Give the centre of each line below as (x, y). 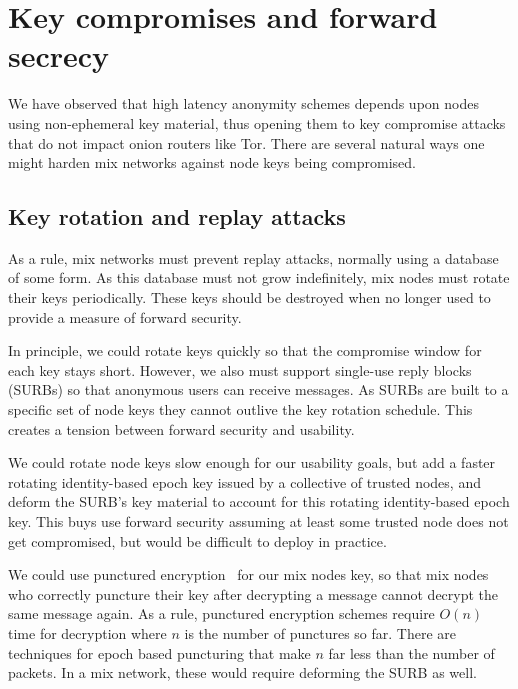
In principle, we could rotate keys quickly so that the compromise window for (245, 350)
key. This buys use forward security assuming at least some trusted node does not (258, 521)
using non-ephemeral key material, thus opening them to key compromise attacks (257, 122)
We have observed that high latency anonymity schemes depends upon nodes (243, 103)
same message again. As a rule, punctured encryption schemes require (221, 613)
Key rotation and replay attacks (177, 216)
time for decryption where (87, 632)
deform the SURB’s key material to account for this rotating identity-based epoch (259, 501)
